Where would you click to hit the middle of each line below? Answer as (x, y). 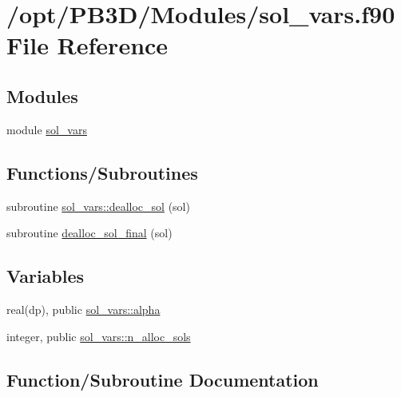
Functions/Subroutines (102, 172)
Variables (46, 276)
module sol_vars (47, 129)
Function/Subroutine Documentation (163, 379)
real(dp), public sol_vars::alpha (83, 309)
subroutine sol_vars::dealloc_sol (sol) (98, 206)
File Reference (87, 45)
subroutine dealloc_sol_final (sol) (89, 233)
